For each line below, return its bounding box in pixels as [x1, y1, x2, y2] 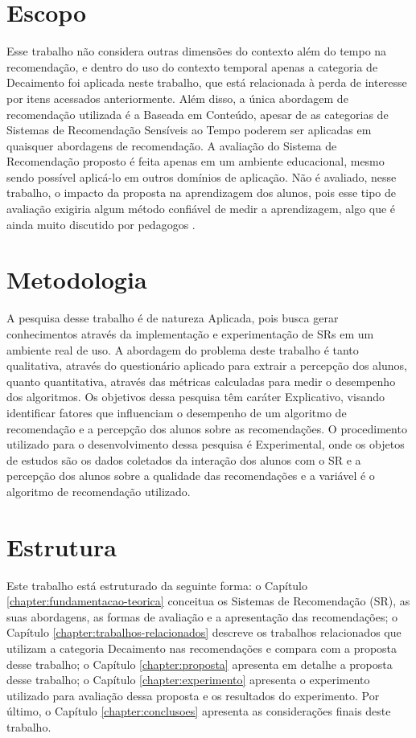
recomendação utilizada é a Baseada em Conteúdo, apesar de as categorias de [6, 105, 389, 122]
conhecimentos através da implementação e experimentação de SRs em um [6, 325, 374, 342]
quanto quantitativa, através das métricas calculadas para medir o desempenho [6, 372, 396, 389]
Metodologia [6, 263, 147, 296]
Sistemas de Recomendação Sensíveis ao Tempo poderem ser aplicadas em [6, 121, 372, 138]
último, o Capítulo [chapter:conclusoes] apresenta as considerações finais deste [6, 703, 391, 720]
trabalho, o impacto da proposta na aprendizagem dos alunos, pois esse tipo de [6, 184, 396, 201]
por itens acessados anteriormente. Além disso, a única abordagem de [6, 89, 348, 106]
